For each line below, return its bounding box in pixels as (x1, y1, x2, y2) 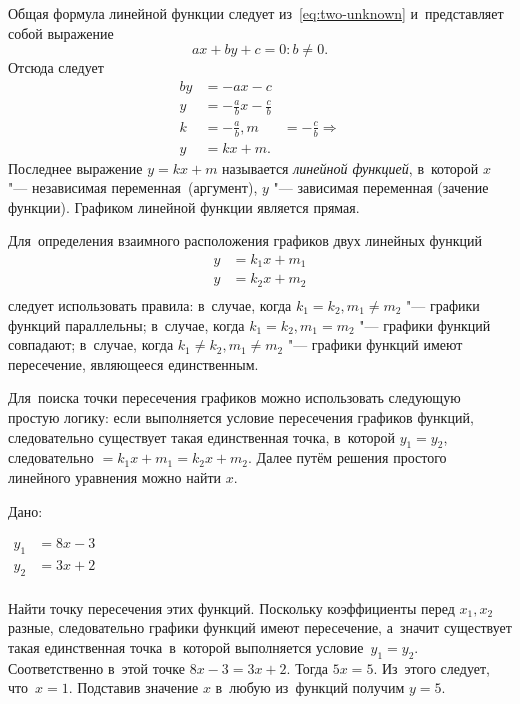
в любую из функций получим (215, 677, 405, 698)
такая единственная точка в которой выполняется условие (8, 636, 364, 657)
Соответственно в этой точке (8, 657, 186, 678)
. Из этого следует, (373, 657, 490, 678)
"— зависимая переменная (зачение (273, 177, 489, 198)
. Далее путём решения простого (248, 447, 447, 468)
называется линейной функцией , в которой (222, 157, 479, 178)
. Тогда (286, 657, 329, 678)
